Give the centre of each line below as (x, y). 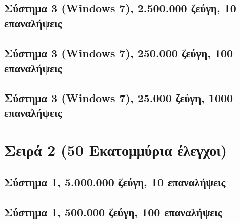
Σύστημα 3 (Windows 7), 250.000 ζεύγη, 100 (119, 53)
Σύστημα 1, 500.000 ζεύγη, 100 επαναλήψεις (113, 212)
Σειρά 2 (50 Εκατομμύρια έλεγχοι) (116, 150)
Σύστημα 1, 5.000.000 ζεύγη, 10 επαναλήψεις (115, 182)
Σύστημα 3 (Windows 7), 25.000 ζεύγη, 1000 (119, 97)
